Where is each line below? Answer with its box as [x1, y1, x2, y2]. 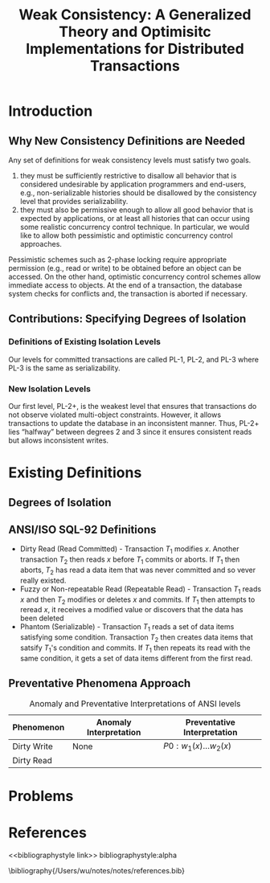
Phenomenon [12, 722, 65, 733]
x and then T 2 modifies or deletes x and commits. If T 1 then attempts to [19, 595, 256, 606]
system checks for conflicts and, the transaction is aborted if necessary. [8, 289, 247, 298]
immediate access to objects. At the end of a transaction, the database [8, 280, 243, 290]
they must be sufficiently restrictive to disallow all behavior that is [19, 171, 237, 180]
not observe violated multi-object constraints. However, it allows [8, 410, 222, 419]
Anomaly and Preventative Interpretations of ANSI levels [29, 697, 241, 709]
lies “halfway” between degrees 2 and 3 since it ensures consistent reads [8, 427, 252, 436]
